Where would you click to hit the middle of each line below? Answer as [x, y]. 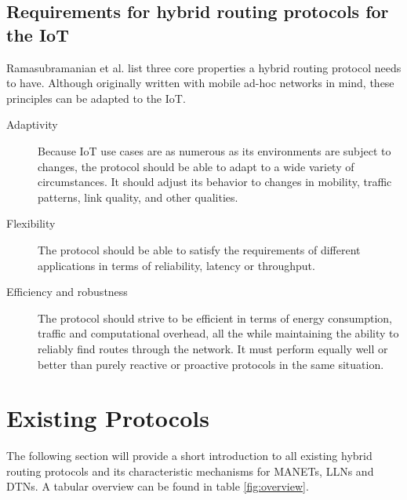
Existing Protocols [108, 418]
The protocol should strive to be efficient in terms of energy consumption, [215, 318]
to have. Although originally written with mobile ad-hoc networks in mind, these [200, 83]
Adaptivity [32, 124]
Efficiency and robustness [67, 292]
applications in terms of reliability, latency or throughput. [176, 265]
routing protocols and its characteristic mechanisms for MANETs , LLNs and [190, 471]
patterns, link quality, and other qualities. [138, 197]
